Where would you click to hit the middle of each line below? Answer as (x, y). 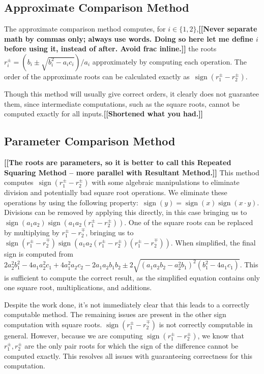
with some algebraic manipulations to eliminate (166, 182)
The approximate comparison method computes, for (85, 29)
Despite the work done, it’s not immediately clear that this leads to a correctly (127, 304)
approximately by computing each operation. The (169, 61)
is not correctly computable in (206, 324)
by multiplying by (32, 232)
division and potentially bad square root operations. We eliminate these (116, 192)
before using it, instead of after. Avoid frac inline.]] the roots (110, 49)
